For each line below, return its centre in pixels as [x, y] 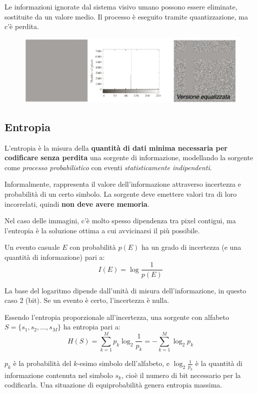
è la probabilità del [42, 363]
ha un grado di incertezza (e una [191, 247]
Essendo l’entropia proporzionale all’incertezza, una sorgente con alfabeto [117, 317]
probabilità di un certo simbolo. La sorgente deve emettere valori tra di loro [121, 193]
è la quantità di [219, 363]
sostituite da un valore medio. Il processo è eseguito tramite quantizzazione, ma [126, 16]
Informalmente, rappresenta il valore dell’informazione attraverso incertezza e [123, 184]
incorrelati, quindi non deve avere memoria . [77, 204]
